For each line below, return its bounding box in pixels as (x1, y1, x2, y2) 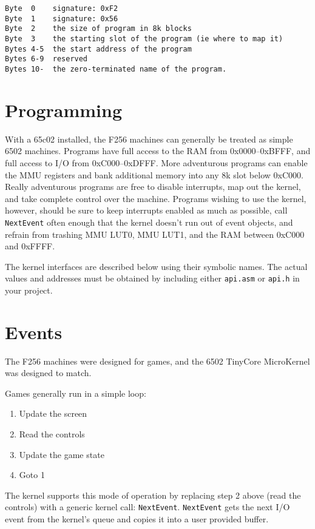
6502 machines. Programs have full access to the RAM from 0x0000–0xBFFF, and (5, 144, 311, 157)
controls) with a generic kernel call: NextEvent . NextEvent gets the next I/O (5, 500, 290, 513)
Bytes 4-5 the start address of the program (5, 44, 192, 53)
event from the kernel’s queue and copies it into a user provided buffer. (5, 513, 269, 525)
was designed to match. (5, 366, 92, 379)
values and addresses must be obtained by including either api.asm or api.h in (5, 272, 300, 285)
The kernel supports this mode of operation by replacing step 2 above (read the (5, 488, 301, 501)
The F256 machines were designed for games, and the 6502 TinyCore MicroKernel (5, 354, 310, 367)
